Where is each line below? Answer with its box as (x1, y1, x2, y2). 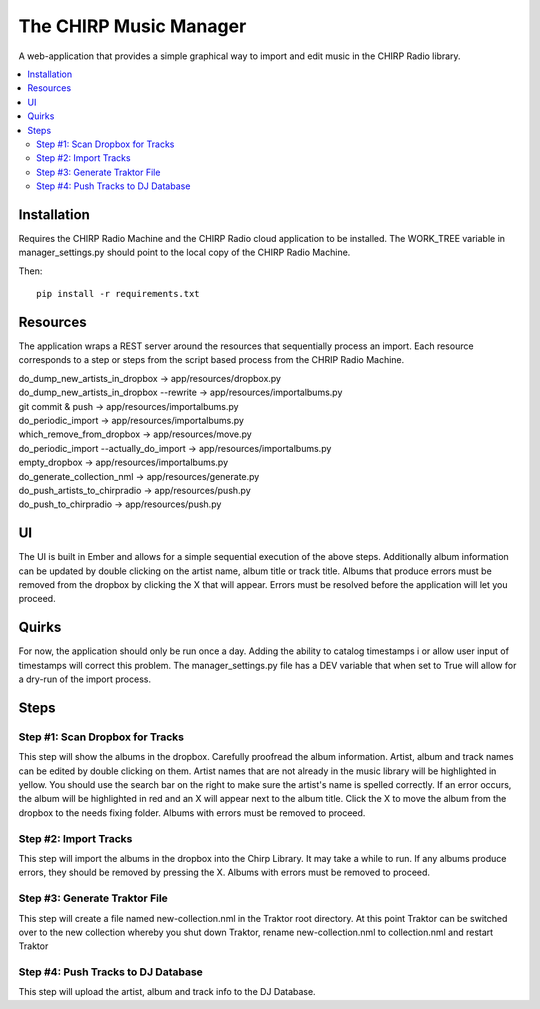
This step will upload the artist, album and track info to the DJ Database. (18, 986, 316, 998)
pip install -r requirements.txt (36, 288, 200, 300)
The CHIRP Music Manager (18, 15, 247, 37)
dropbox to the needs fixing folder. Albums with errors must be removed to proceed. (18, 806, 366, 819)
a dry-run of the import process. (18, 673, 152, 685)
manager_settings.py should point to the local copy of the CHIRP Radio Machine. (18, 246, 351, 259)
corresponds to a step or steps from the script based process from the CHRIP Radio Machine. (18, 354, 405, 366)
